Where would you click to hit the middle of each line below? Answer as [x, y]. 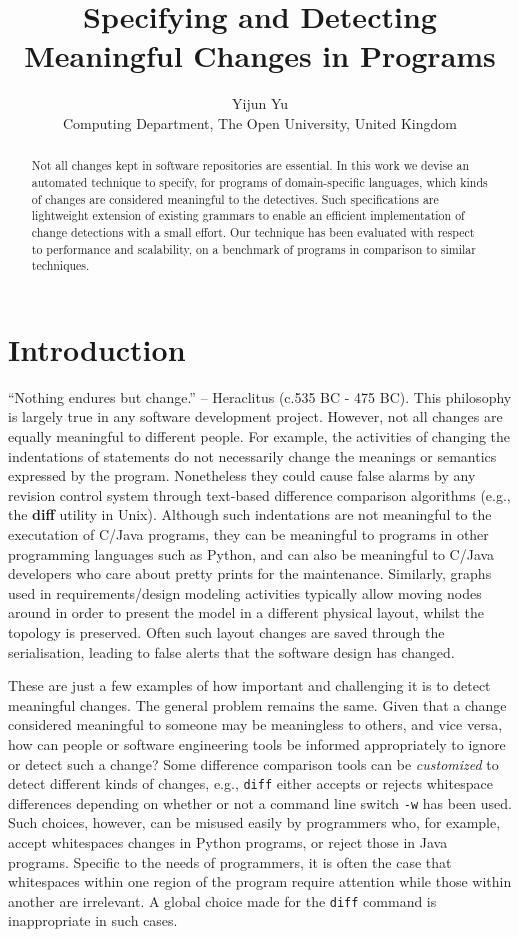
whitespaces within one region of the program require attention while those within [260, 881]
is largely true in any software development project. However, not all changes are [255, 416]
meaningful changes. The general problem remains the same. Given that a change [257, 704]
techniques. [60, 265]
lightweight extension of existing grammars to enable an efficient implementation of [248, 215]
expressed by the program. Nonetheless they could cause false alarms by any [242, 475]
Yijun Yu [260, 103]
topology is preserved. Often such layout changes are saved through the [226, 631]
